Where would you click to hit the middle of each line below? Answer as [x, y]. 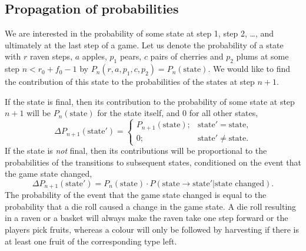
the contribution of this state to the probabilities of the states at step [130, 82]
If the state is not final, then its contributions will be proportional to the [136, 150]
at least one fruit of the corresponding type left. [91, 241]
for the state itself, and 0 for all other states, [178, 113]
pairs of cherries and [187, 56]
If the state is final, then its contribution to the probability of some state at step [150, 101]
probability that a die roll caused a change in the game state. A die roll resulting [151, 206]
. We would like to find [249, 69]
